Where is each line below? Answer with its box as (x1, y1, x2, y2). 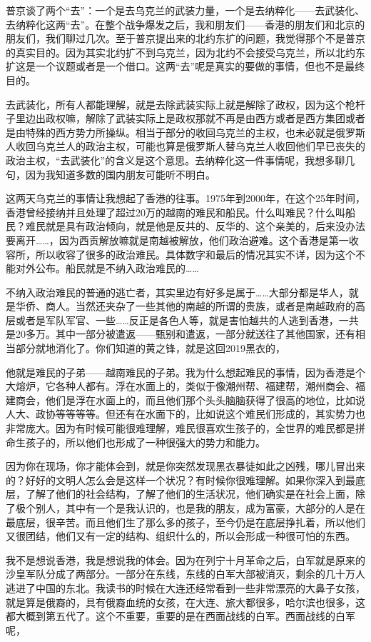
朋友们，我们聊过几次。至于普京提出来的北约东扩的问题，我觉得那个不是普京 (6, 31, 365, 46)
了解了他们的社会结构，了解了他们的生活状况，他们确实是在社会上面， (25, 486, 355, 501)
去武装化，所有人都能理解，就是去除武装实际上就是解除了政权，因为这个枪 (6, 96, 355, 111)
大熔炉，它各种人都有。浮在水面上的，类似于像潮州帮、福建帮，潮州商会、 (6, 378, 355, 393)
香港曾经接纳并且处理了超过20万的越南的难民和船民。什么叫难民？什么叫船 (6, 204, 355, 219)
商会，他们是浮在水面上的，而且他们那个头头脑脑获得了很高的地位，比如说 (15, 392, 365, 407)
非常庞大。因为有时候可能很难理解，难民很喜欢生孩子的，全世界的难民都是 (6, 421, 355, 436)
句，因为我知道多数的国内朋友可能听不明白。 (6, 166, 215, 181)
